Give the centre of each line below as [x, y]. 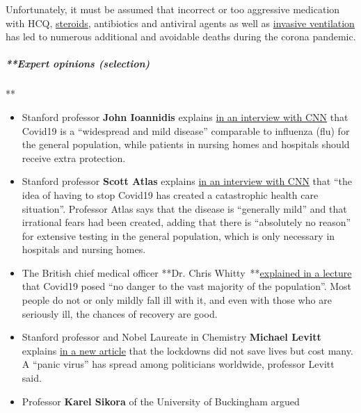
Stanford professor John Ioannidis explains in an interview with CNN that [185, 116]
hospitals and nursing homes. [84, 249]
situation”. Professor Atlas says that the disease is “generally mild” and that [184, 208]
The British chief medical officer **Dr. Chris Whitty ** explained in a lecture [187, 272]
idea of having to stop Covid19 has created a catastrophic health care [170, 194]
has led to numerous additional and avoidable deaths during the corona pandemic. [181, 37]
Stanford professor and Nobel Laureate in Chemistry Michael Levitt [171, 337]
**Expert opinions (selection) [78, 64]
